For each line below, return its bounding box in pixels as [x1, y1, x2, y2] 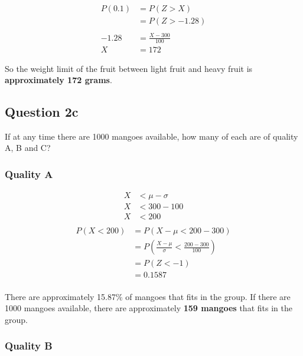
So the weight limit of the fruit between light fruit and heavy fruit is [5, 62, 253, 74]
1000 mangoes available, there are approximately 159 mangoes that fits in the [5, 302, 292, 314]
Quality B [5, 338, 53, 353]
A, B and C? [5, 141, 51, 154]
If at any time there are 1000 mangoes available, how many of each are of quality [5, 130, 298, 142]
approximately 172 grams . [5, 74, 112, 86]
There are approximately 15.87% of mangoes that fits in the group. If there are [5, 290, 291, 302]
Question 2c [5, 103, 79, 121]
